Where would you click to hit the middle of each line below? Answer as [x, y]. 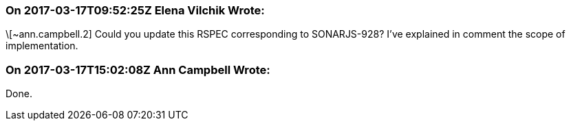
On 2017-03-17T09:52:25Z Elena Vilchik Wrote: [135, 10]
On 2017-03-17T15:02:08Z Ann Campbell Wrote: [138, 70]
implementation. [42, 46]
